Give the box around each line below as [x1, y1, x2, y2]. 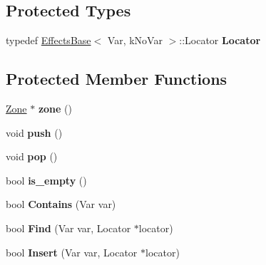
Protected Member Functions [6, 68, 227, 90]
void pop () [6, 149, 58, 164]
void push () [6, 125, 63, 140]
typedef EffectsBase [6, 33, 91, 48]
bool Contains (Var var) [6, 197, 116, 212]
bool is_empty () [6, 172, 87, 187]
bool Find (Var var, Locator [6, 220, 131, 235]
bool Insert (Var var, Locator [6, 244, 138, 259]
